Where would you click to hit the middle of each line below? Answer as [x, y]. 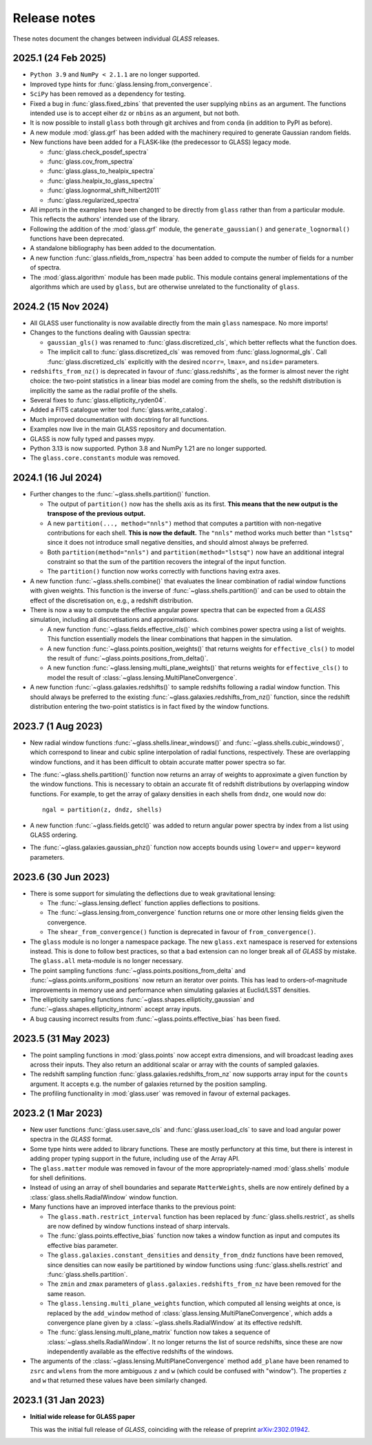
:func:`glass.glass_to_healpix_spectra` [101, 171]
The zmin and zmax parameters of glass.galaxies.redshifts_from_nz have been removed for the [194, 1284]
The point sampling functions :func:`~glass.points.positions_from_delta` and [138, 970]
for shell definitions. [58, 1178]
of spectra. [45, 267]
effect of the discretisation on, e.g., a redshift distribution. [112, 600]
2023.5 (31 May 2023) [61, 1039]
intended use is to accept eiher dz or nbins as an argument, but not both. [135, 113]
